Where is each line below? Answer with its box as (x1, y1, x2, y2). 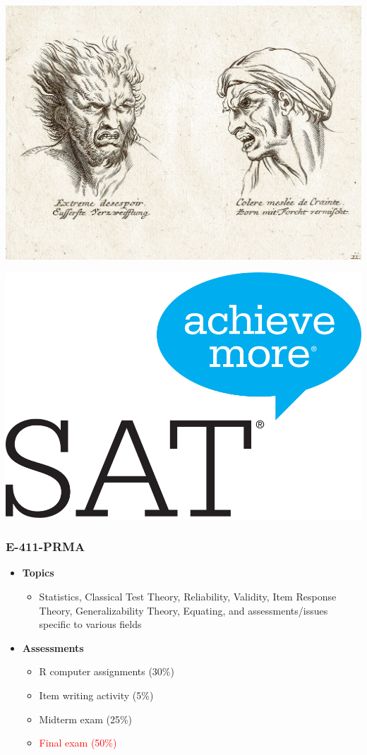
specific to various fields (39, 617, 142, 632)
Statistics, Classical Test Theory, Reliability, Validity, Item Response (39, 589, 337, 604)
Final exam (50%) (39, 735, 117, 750)
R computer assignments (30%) (39, 664, 174, 679)
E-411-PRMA (6, 538, 85, 555)
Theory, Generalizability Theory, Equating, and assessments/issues (39, 603, 328, 617)
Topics (22, 565, 54, 580)
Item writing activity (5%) (39, 688, 154, 703)
